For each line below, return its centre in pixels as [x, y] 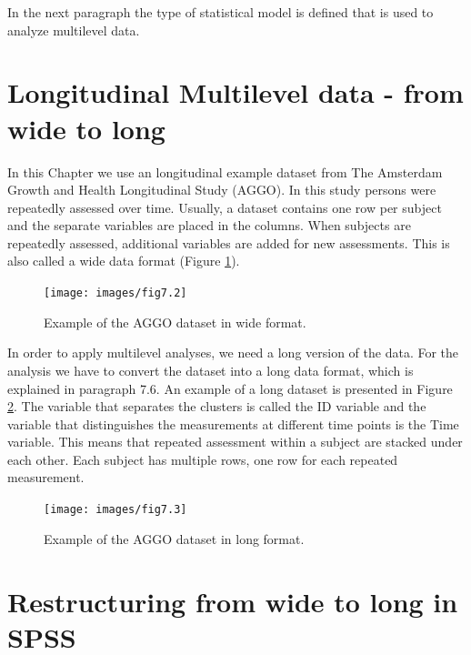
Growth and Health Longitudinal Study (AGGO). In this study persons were [222, 190]
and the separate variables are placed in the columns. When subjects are [209, 225]
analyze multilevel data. [74, 30]
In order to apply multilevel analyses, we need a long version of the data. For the [233, 353]
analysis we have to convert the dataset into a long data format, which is [210, 370]
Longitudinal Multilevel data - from [235, 92]
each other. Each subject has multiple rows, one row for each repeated [203, 459]
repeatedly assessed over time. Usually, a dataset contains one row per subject [225, 207]
